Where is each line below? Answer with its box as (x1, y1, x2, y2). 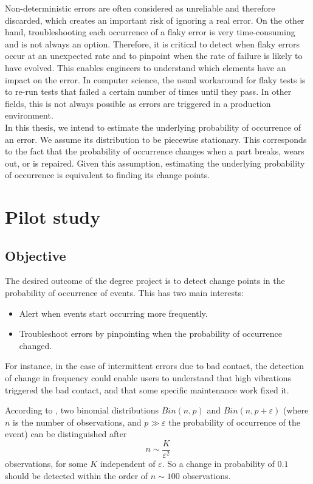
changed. (19, 339, 52, 351)
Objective (5, 246, 66, 264)
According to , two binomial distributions (5, 404, 159, 417)
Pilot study (5, 204, 101, 229)
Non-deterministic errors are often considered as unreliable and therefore (5, 2, 275, 14)
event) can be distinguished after (5, 427, 127, 440)
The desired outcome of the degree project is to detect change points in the (5, 274, 285, 287)
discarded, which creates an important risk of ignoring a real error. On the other (5, 13, 304, 26)
